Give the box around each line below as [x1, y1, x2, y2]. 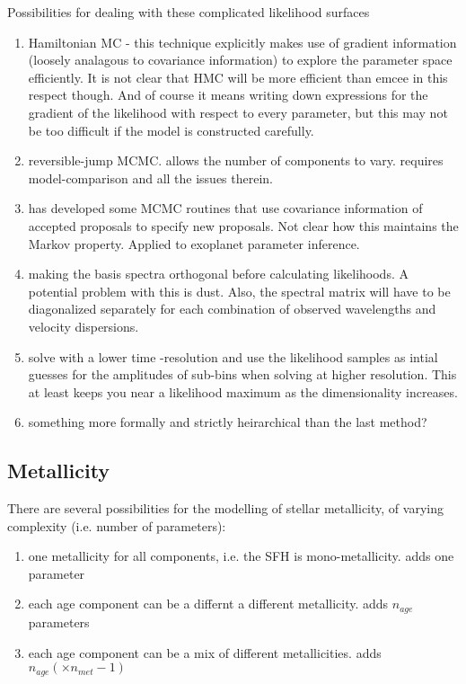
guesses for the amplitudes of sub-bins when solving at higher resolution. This [28, 365, 457, 384]
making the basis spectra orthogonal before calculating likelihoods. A [28, 264, 409, 283]
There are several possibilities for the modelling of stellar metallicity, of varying [7, 499, 444, 518]
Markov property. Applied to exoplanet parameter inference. [28, 234, 360, 253]
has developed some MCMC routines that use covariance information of [28, 199, 423, 218]
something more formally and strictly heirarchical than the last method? [28, 413, 427, 431]
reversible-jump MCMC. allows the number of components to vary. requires [28, 151, 444, 170]
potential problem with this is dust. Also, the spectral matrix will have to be [28, 281, 451, 300]
